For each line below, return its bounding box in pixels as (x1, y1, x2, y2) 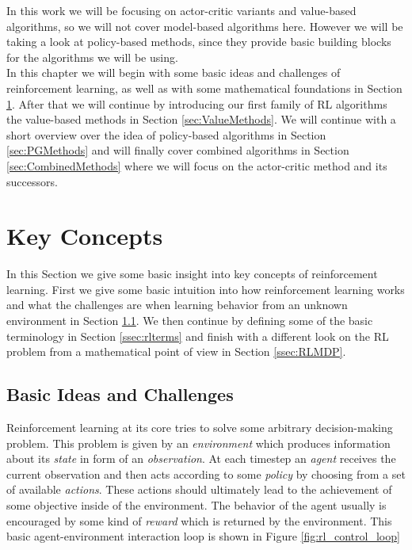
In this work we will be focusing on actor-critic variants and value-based (6, 2, 357, 18)
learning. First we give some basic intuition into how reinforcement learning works (6, 281, 405, 297)
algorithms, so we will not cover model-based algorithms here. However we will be (6, 17, 403, 34)
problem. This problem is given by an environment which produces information (6, 434, 391, 451)
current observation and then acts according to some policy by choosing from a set (6, 465, 406, 482)
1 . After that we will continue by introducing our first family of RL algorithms (6, 95, 387, 112)
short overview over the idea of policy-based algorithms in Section (6, 126, 326, 143)
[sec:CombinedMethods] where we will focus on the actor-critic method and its (6, 157, 387, 174)
